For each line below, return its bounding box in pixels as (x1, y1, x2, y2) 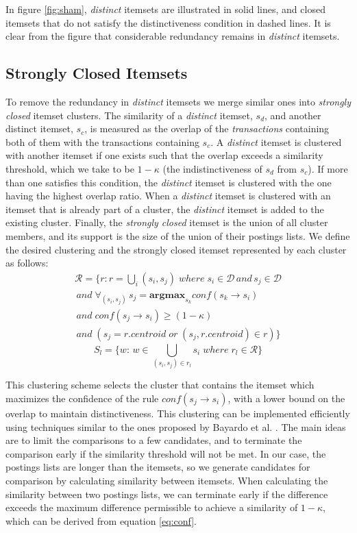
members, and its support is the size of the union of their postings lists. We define (5, 228, 350, 243)
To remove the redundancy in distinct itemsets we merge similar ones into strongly (5, 94, 351, 108)
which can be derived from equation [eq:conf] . (5, 513, 197, 528)
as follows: (5, 256, 49, 270)
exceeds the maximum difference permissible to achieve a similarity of (5, 500, 298, 515)
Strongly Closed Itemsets (5, 62, 188, 84)
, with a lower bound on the (227, 391, 345, 405)
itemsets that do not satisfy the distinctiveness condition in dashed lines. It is (5, 15, 331, 29)
